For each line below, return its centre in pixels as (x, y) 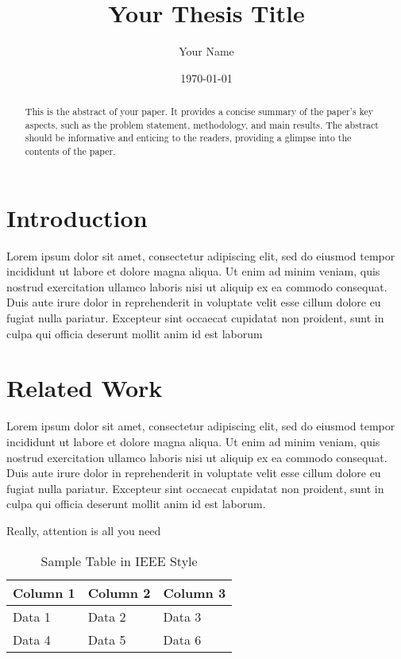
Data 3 (182, 616)
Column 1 (44, 592)
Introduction (77, 217)
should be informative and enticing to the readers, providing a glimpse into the (188, 138)
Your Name (206, 51)
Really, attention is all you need (84, 530)
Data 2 (107, 616)
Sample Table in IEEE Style (119, 561)
